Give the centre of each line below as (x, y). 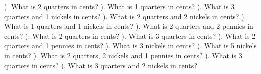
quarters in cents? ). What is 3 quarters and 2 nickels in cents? (101, 65)
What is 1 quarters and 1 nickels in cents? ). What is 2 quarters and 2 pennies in (129, 26)
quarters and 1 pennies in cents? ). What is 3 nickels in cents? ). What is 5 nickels (130, 45)
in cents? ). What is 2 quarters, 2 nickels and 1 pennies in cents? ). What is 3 (123, 55)
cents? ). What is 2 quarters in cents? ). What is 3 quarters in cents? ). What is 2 (130, 36)
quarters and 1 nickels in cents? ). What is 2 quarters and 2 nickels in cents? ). (125, 16)
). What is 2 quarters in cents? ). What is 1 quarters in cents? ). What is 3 (119, 6)
